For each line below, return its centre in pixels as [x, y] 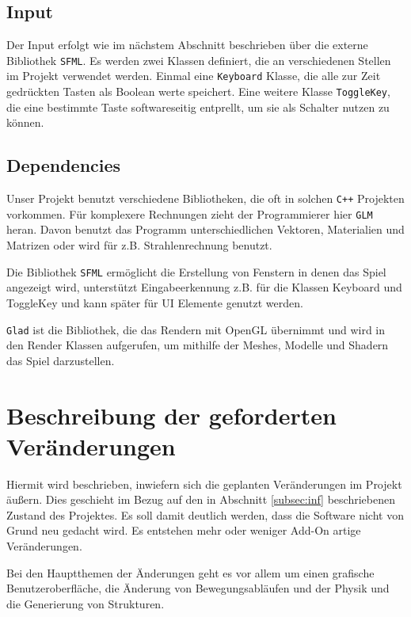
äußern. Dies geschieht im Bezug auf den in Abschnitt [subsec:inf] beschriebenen [201, 499]
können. [25, 122]
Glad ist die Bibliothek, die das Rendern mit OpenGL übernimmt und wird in [196, 329]
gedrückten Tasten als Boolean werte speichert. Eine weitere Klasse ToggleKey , [198, 91]
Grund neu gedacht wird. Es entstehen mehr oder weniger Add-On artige [184, 530]
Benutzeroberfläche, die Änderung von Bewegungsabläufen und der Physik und [198, 588]
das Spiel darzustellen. [61, 360]
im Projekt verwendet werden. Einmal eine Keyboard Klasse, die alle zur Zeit [194, 76]
